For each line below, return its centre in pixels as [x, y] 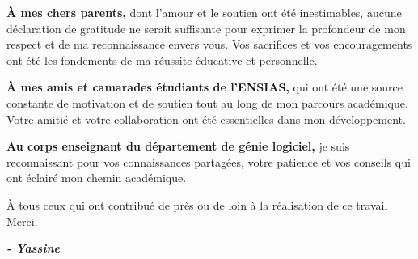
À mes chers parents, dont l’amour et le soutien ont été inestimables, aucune [204, 12]
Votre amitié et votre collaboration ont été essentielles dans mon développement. [206, 119]
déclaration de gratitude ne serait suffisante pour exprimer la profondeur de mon [206, 28]
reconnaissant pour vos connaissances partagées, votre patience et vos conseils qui [209, 161]
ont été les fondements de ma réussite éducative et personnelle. [162, 59]
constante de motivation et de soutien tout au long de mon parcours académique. [207, 102]
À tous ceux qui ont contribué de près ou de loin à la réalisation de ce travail [197, 204]
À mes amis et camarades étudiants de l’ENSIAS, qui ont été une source [205, 87]
